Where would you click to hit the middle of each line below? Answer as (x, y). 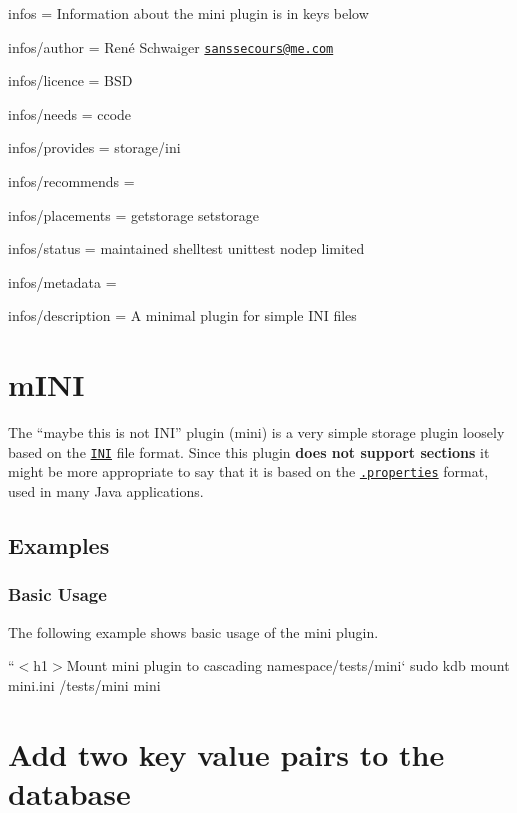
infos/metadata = (62, 281)
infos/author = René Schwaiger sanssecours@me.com (171, 46)
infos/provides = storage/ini (94, 147)
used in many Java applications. (106, 491)
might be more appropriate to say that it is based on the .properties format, (248, 471)
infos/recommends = (71, 181)
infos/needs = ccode (70, 113)
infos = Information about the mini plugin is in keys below (188, 13)
